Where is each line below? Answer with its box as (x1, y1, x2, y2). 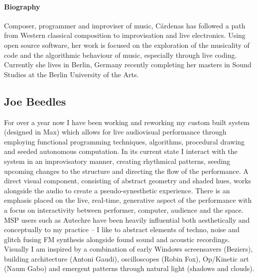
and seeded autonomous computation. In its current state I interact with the (4, 146, 238, 156)
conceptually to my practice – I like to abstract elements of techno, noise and (4, 224, 240, 235)
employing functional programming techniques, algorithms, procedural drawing (4, 136, 245, 146)
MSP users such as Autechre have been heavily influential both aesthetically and (4, 214, 250, 225)
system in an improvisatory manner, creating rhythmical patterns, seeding (4, 155, 231, 166)
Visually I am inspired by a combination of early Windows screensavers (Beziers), (4, 244, 253, 254)
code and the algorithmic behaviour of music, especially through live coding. (4, 49, 237, 60)
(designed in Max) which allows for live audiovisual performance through (4, 127, 227, 137)
